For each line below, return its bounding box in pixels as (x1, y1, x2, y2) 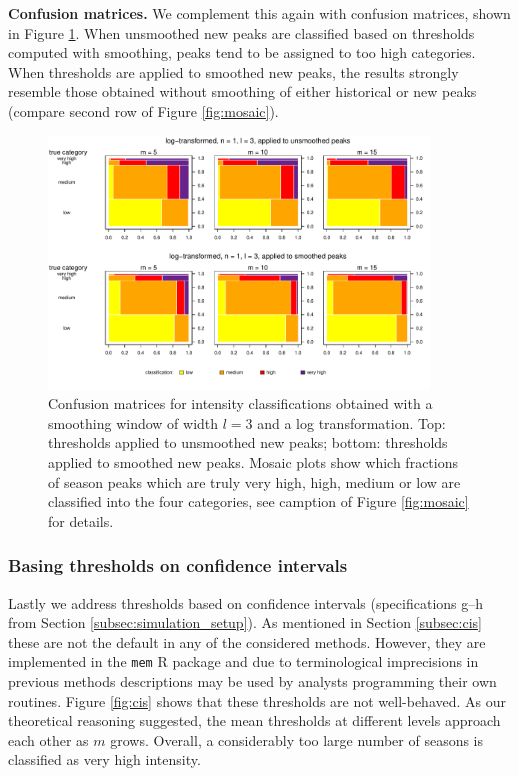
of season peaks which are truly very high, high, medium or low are (48, 471, 461, 492)
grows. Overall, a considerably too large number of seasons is (110, 729, 484, 750)
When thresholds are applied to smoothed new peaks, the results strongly (8, 61, 459, 82)
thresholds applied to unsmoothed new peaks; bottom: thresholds (48, 432, 448, 453)
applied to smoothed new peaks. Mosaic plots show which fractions (48, 452, 458, 473)
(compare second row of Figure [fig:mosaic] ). (8, 100, 279, 121)
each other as (8, 729, 89, 750)
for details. (48, 510, 114, 531)
